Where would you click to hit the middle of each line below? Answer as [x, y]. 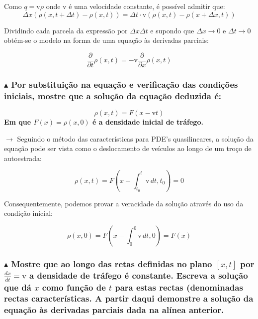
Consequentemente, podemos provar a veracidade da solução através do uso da [124, 203]
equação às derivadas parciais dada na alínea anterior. [114, 310]
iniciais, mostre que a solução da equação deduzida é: [113, 95]
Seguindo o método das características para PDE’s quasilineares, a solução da [135, 138]
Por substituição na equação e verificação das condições [125, 84]
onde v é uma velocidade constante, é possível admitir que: [135, 6]
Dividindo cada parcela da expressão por [66, 30]
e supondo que [172, 30]
